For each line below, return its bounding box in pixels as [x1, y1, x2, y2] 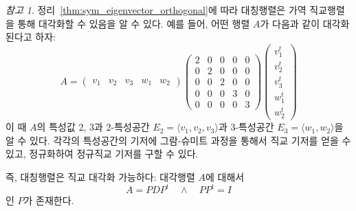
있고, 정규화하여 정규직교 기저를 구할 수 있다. [5, 146, 199, 161]
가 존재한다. [23, 193, 74, 208]
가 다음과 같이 [260, 16, 320, 30]
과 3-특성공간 [218, 120, 274, 134]
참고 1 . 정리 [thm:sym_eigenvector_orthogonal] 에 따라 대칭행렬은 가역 [5, 3, 307, 16]
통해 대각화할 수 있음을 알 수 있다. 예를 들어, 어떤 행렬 [17, 16, 250, 30]
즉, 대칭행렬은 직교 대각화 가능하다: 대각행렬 [5, 169, 195, 184]
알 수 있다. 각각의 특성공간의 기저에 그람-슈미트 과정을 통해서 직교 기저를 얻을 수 [5, 133, 351, 147]
